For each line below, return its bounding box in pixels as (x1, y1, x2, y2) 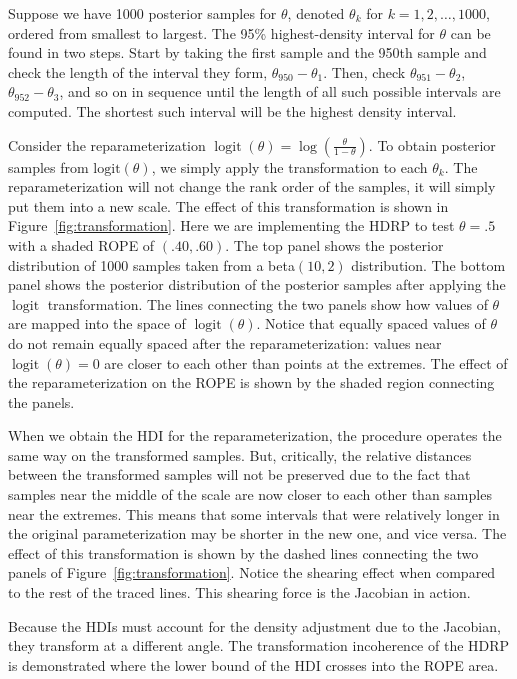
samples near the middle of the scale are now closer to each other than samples (8, 484, 492, 505)
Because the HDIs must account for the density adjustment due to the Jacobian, (8, 615, 501, 636)
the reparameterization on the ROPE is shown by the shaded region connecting (8, 372, 495, 393)
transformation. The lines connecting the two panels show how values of (47, 293, 488, 314)
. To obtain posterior (368, 134, 496, 155)
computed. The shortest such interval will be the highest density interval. (8, 100, 457, 121)
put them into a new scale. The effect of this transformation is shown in (8, 195, 449, 216)
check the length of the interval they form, (8, 61, 268, 82)
